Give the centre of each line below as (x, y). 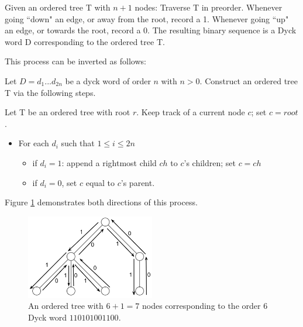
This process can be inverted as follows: (75, 61)
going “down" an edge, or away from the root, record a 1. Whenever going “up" (147, 18)
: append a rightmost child (109, 162)
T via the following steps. (50, 92)
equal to (100, 182)
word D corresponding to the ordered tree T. (85, 41)
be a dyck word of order (108, 80)
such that (78, 143)
